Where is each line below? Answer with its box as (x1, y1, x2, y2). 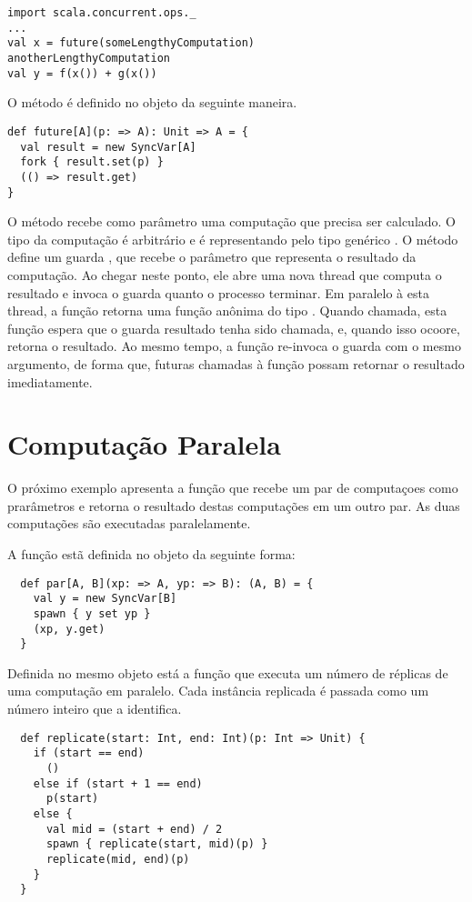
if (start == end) (33, 747, 145, 760)
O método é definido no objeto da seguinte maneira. (7, 93, 297, 112)
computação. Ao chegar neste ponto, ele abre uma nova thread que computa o (7, 265, 442, 284)
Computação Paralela (7, 426, 281, 463)
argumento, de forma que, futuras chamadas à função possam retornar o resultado (7, 354, 465, 373)
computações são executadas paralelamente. (7, 514, 251, 533)
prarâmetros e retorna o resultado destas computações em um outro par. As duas (7, 496, 460, 515)
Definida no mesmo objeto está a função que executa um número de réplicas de (7, 663, 448, 682)
